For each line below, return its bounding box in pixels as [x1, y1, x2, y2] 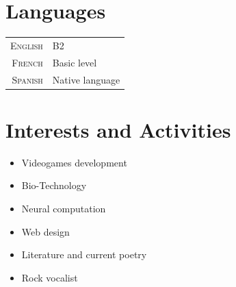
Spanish [12, 72, 43, 86]
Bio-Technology [21, 178, 87, 192]
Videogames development [21, 155, 127, 169]
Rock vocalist [21, 270, 78, 284]
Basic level [52, 55, 97, 69]
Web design [21, 224, 70, 238]
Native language [52, 72, 120, 86]
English [10, 38, 43, 52]
